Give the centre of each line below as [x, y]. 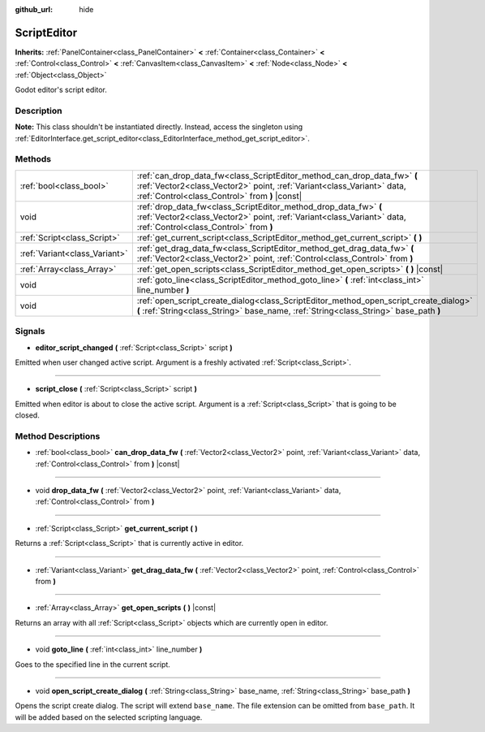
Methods [33, 159]
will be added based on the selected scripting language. [109, 717]
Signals [30, 331]
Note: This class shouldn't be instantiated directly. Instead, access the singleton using [159, 127]
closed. [27, 415]
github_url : [34, 9]
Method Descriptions [58, 436]
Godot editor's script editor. [61, 90]
